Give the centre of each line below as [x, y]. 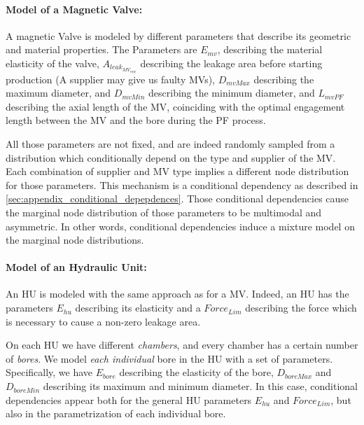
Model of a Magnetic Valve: [74, 9]
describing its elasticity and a [138, 308]
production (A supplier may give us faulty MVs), [111, 79]
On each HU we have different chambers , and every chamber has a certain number [182, 345]
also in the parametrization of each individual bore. [116, 413]
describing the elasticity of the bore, [196, 372]
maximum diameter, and [58, 93]
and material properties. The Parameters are [101, 49]
